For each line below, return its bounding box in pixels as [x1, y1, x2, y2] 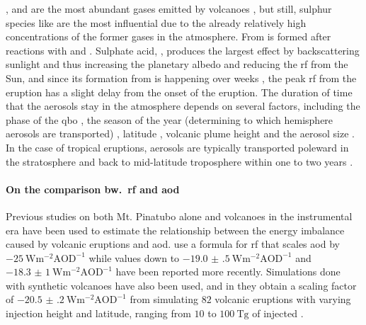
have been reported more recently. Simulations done [115, 264, 341, 279]
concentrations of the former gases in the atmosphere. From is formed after [6, 29, 331, 44]
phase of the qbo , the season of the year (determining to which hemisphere [6, 112, 333, 127]
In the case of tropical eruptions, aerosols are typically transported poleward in [6, 139, 349, 154]
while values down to [88, 250, 180, 265]
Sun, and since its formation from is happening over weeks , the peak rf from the [6, 70, 357, 85]
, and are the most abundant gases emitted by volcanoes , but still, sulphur [6, 1, 332, 16]
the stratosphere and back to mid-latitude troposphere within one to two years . [6, 154, 353, 169]
